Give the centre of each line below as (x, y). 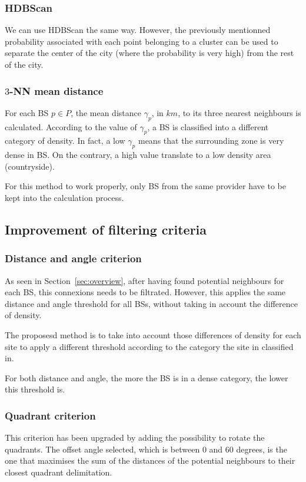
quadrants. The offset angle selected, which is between (102, 449)
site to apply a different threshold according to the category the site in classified (149, 346)
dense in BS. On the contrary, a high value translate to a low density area (138, 155)
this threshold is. (35, 389)
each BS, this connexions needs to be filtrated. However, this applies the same (145, 292)
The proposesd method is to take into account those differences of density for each (153, 334)
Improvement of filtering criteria (106, 229)
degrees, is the (262, 449)
